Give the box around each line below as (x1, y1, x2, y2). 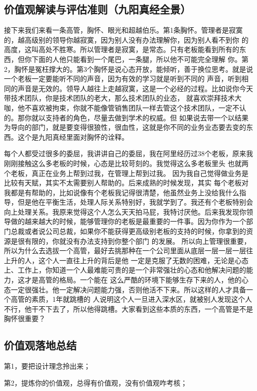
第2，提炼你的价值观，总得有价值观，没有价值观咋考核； (4, 377, 187, 388)
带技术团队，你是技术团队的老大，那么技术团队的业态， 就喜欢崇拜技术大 (4, 93, 242, 103)
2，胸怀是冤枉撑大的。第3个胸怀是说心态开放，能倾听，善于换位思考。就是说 (4, 63, 253, 74)
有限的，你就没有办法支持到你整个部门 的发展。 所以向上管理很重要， (24, 235, 251, 246)
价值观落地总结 (4, 337, 77, 353)
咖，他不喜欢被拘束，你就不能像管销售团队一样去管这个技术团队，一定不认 (4, 102, 246, 112)
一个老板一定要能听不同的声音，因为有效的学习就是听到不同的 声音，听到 (4, 73, 242, 84)
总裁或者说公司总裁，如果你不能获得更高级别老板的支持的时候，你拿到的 (10, 226, 246, 236)
